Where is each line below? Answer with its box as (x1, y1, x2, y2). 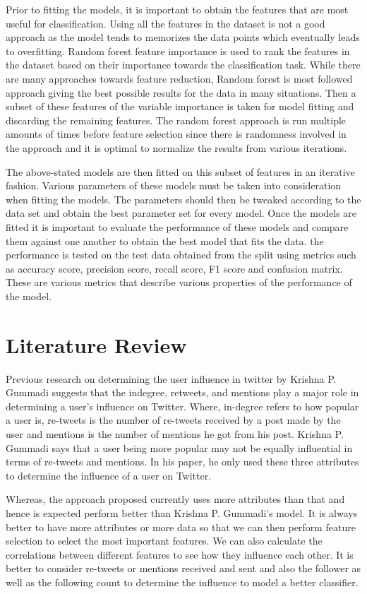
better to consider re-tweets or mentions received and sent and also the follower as (6, 561, 361, 576)
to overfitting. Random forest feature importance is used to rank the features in (6, 43, 350, 58)
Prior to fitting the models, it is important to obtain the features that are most (6, 2, 349, 16)
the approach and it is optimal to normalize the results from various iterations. (6, 140, 347, 155)
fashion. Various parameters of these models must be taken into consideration (6, 178, 342, 193)
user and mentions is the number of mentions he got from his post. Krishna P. (6, 426, 344, 441)
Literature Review (6, 330, 187, 359)
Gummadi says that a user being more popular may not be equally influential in (6, 440, 353, 455)
